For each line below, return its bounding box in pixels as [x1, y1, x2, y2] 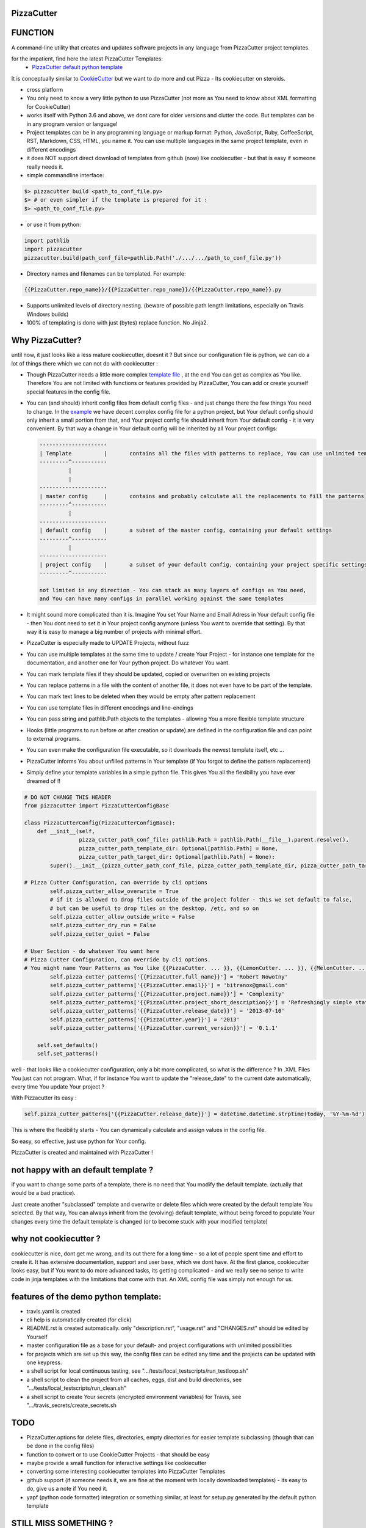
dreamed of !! [26, 777, 61, 785]
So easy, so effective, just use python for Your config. [11, 1137, 146, 1145]
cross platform [26, 86, 63, 94]
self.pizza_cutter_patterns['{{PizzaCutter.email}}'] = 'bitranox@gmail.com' [49, 982, 288, 989]
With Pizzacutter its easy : [11, 1094, 77, 1101]
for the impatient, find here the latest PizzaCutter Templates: [11, 55, 163, 62]
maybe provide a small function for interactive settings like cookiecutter [26, 1459, 207, 1466]
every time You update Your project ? [11, 1083, 105, 1090]
